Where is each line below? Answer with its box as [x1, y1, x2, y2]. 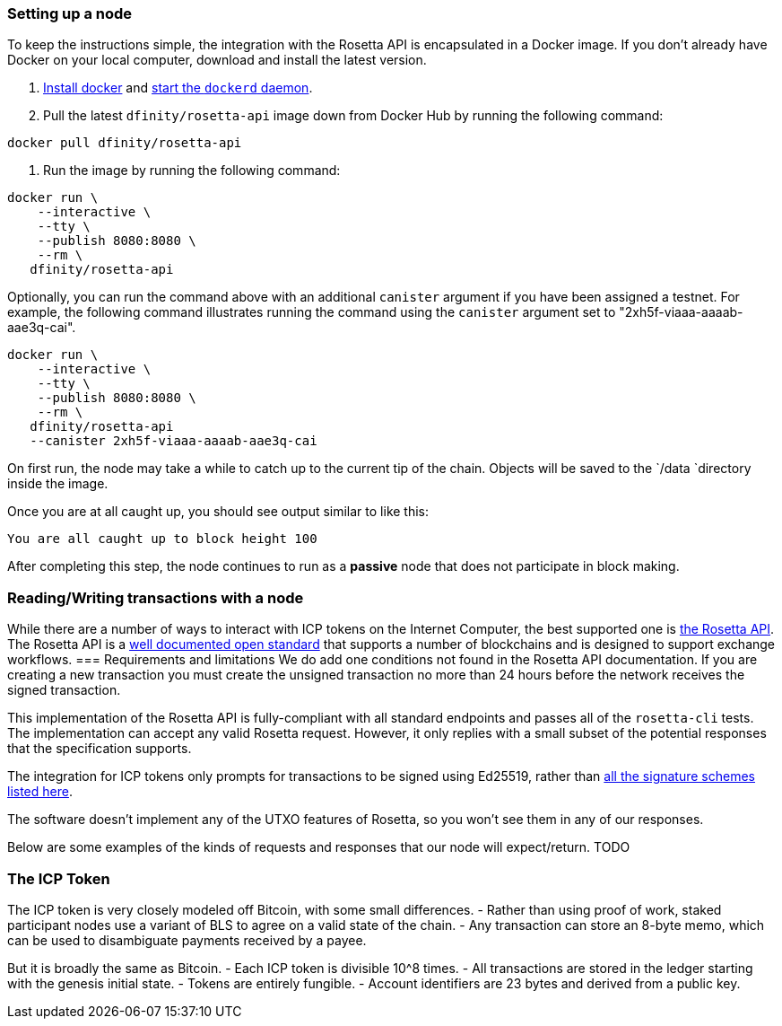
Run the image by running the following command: [43, 162, 341, 179]
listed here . [7, 784, 73, 800]
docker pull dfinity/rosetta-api [7, 136, 242, 151]
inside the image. [7, 476, 109, 492]
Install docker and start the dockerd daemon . [43, 80, 313, 96]
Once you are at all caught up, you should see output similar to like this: [7, 504, 430, 520]
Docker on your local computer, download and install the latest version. [7, 52, 427, 68]
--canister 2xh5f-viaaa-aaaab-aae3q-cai [30, 434, 317, 449]
